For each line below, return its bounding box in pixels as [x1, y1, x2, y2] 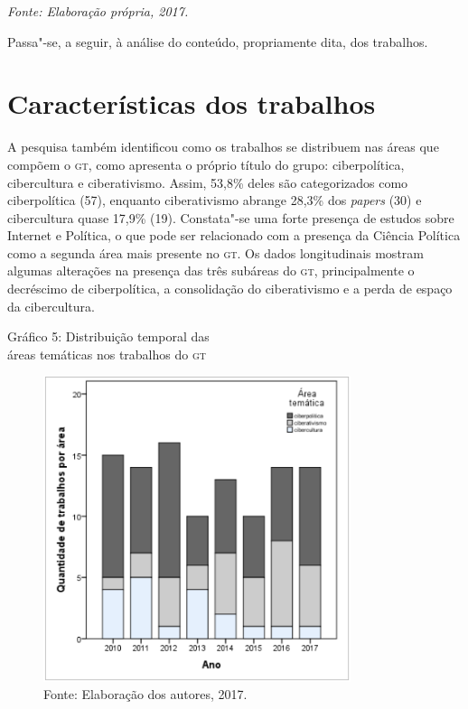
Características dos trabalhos [7, 85, 376, 122]
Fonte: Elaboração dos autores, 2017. [43, 685, 248, 704]
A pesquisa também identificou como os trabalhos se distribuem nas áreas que [7, 137, 439, 156]
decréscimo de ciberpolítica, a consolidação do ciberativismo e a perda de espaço [7, 279, 453, 298]
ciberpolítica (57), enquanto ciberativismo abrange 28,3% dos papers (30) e [7, 191, 422, 210]
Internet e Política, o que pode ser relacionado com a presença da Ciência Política [7, 226, 461, 245]
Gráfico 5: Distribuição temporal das [7, 327, 210, 346]
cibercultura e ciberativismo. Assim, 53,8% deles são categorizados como [7, 173, 408, 191]
